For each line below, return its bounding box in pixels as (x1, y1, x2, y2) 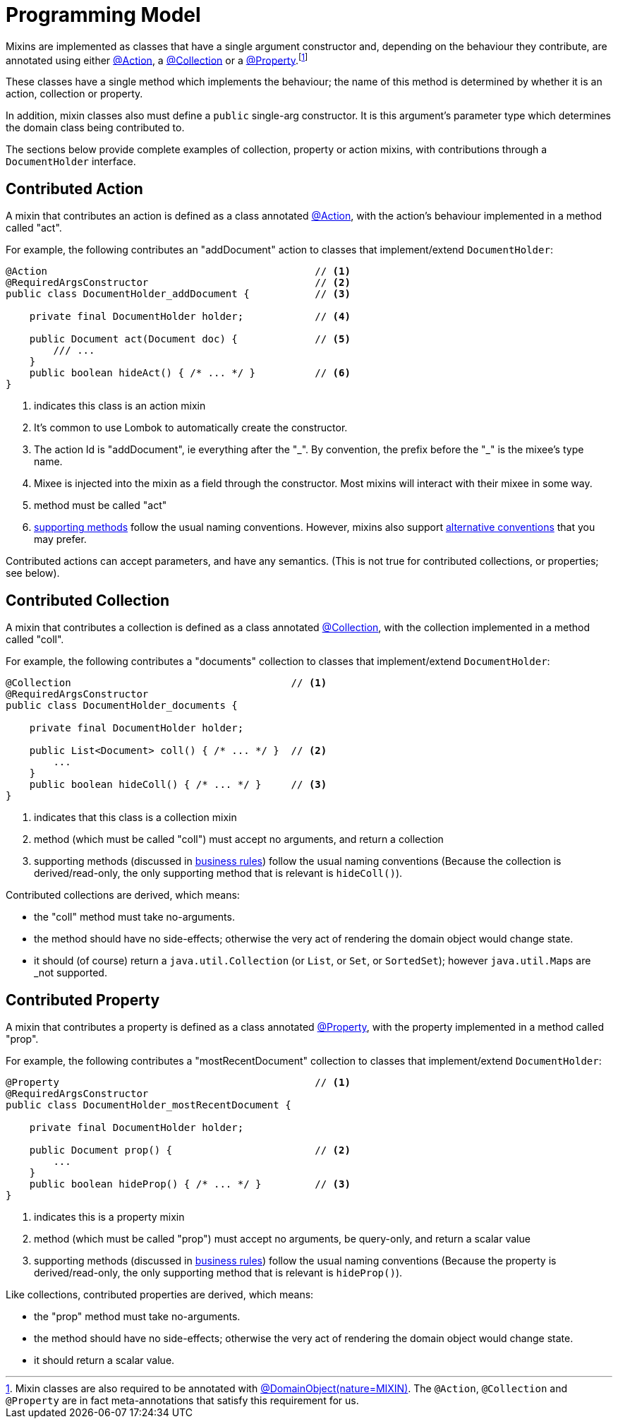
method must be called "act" (34, 499, 167, 512)
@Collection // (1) (6, 677, 327, 689)
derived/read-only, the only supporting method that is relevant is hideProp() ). (34, 1266, 403, 1279)
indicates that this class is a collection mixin (34, 811, 237, 824)
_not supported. (34, 967, 107, 979)
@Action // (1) (6, 265, 351, 277)
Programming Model (6, 3, 201, 27)
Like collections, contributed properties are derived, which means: (6, 1288, 314, 1300)
